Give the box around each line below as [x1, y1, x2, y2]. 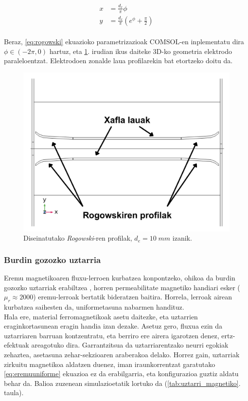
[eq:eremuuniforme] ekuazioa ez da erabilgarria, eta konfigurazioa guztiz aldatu [4, 368, 239, 379]
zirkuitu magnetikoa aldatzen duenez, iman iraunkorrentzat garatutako [4, 359, 215, 369]
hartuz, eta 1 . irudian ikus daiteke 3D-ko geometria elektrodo [49, 46, 232, 56]
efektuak [4, 340, 29, 350]
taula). [4, 387, 24, 398]
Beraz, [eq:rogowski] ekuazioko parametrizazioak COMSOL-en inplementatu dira [4, 36, 244, 47]
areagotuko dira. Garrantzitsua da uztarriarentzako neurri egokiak [31, 340, 229, 350]
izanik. [172, 233, 192, 243]
